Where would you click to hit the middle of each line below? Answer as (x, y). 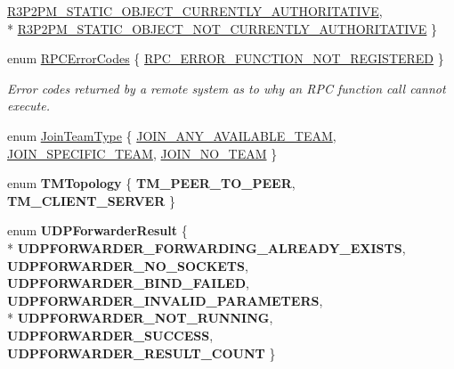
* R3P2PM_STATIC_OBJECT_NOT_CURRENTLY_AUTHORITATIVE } (223, 28)
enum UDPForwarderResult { (97, 230)
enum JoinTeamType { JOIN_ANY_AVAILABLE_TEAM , (172, 135)
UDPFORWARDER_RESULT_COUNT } (142, 353)
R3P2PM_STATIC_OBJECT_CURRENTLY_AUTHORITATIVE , (195, 11)
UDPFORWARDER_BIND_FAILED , (128, 283)
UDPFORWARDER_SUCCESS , (110, 335)
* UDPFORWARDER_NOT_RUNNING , (140, 318)
